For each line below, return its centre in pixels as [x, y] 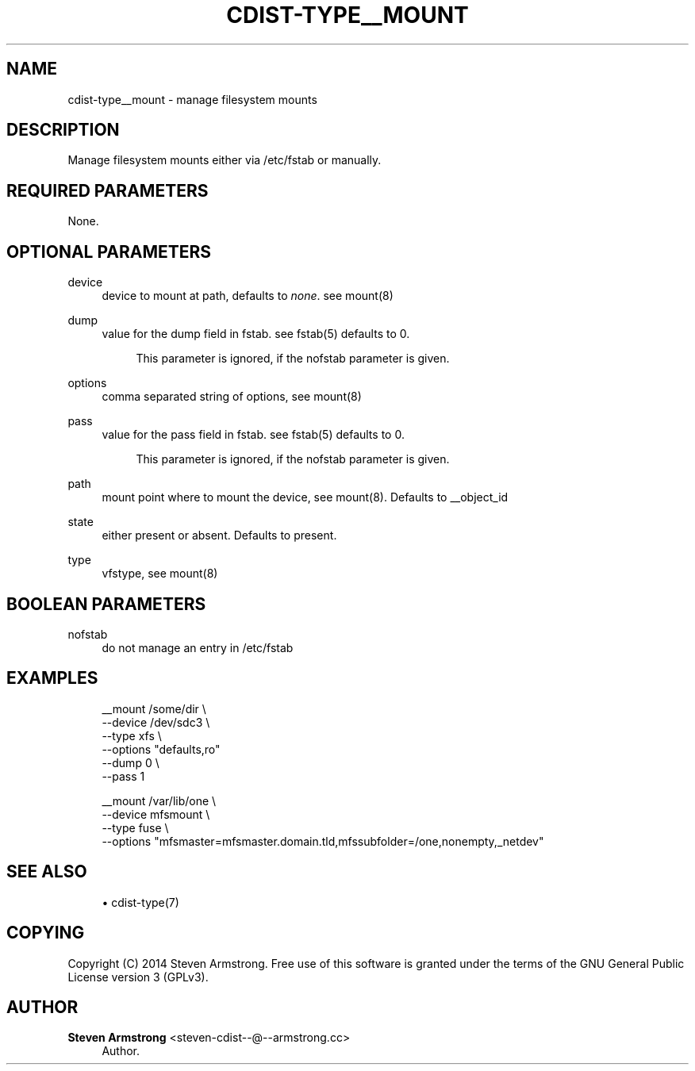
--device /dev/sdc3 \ [156, 722]
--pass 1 [123, 776]
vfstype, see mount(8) [160, 574]
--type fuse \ [135, 827]
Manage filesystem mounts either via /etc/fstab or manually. [225, 160]
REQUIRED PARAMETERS [108, 190]
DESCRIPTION [63, 130]
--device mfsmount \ [156, 814]
